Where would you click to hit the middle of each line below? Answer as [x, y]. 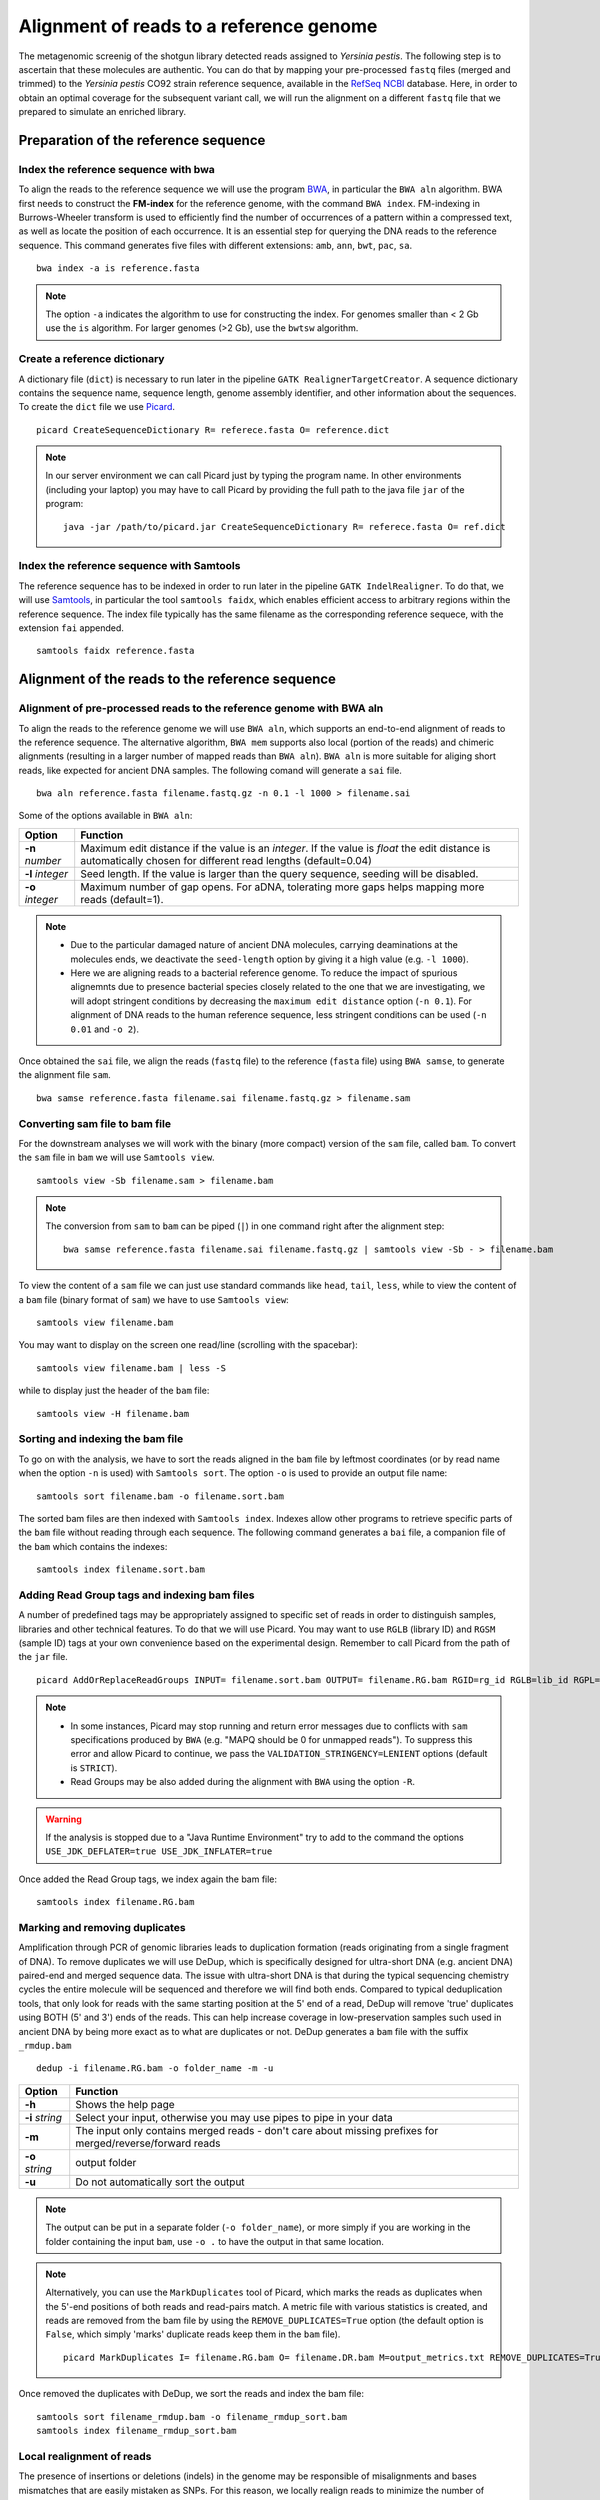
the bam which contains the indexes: [93, 1546]
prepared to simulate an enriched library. [102, 112]
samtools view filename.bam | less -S [131, 1368]
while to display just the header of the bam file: [114, 1391]
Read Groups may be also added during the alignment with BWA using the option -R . [242, 1782]
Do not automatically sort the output [160, 2182]
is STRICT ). [94, 1767]
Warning [63, 1819]
